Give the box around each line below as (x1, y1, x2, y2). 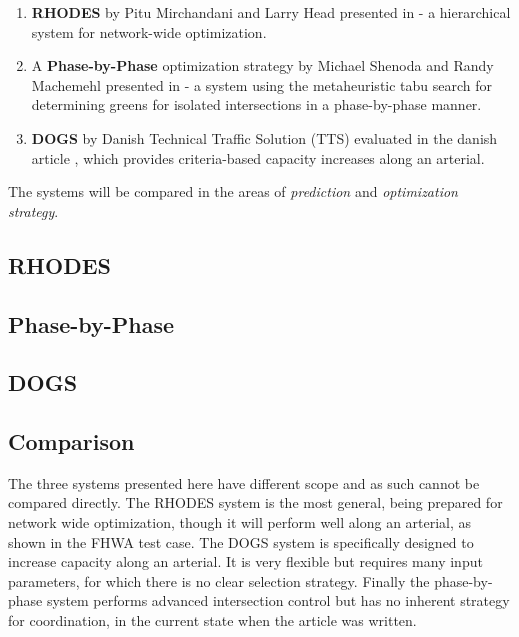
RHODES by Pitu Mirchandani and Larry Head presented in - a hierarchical (31, 2, 511, 22)
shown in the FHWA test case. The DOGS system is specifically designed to (8, 531, 474, 552)
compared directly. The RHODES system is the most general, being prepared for (8, 492, 503, 513)
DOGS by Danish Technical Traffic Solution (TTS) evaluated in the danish (31, 127, 498, 148)
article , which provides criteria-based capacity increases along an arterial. (31, 147, 485, 168)
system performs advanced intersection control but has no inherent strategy (46, 590, 510, 611)
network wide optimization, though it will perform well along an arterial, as (8, 512, 472, 533)
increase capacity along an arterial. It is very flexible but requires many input (8, 551, 483, 572)
